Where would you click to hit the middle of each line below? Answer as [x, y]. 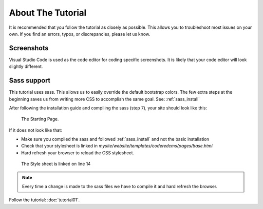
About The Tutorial [48, 13]
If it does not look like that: [36, 130]
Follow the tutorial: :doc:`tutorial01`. [44, 200]
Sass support [30, 81]
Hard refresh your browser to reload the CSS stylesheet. [78, 153]
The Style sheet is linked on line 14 [56, 164]
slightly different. [26, 66]
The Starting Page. [40, 119]
